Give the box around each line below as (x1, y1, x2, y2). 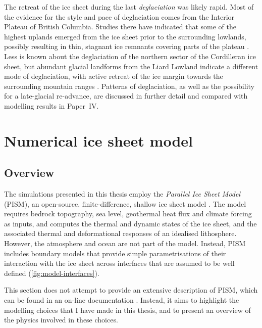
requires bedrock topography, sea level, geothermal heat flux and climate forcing (4, 208, 252, 219)
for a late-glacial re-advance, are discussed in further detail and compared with (4, 90, 248, 101)
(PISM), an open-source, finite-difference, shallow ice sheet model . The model (4, 198, 246, 209)
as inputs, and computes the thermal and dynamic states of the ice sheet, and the (4, 218, 257, 228)
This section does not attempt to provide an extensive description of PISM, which (4, 285, 258, 295)
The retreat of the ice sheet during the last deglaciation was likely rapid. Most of (4, 2, 254, 12)
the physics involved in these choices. (4, 314, 118, 325)
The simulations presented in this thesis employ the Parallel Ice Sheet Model (4, 189, 241, 199)
